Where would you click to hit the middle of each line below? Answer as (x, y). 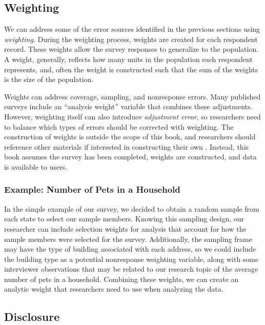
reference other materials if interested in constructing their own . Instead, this (127, 146)
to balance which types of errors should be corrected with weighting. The (119, 126)
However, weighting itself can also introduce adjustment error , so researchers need (132, 116)
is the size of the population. (49, 79)
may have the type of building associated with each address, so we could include (130, 249)
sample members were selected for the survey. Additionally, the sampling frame (128, 239)
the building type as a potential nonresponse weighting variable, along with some (131, 259)
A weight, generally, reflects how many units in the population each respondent (128, 59)
